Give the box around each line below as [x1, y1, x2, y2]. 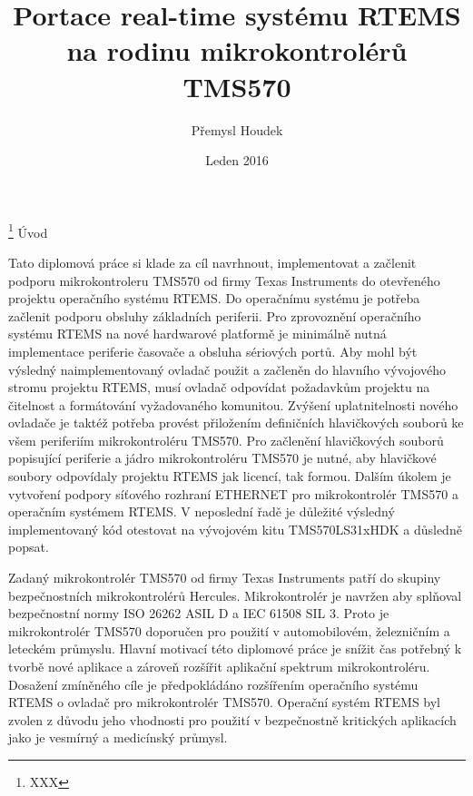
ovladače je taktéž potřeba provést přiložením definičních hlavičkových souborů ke [8, 413, 464, 432]
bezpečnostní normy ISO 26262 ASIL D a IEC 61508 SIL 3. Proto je [8, 604, 389, 623]
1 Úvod [8, 220, 48, 241]
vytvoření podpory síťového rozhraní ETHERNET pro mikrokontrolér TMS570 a [8, 484, 458, 503]
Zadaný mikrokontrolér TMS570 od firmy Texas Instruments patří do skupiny [8, 568, 441, 587]
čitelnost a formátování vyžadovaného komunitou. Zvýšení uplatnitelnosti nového [8, 395, 458, 414]
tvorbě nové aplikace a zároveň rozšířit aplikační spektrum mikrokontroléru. [8, 657, 430, 675]
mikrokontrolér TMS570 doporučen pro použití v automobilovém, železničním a [8, 621, 450, 640]
